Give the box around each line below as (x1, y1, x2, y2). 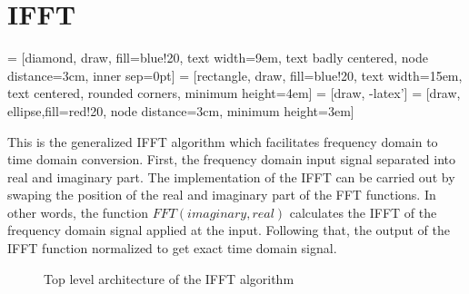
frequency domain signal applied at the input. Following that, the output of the (7, 220, 450, 240)
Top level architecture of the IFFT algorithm (44, 269, 294, 288)
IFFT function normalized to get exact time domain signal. (7, 239, 337, 258)
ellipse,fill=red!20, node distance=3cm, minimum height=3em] (7, 101, 354, 120)
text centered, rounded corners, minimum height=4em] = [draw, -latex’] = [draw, (7, 83, 461, 103)
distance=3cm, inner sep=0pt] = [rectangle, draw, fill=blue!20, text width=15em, (7, 65, 463, 84)
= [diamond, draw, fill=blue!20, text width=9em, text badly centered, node (7, 48, 428, 67)
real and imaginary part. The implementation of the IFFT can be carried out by (7, 167, 455, 186)
